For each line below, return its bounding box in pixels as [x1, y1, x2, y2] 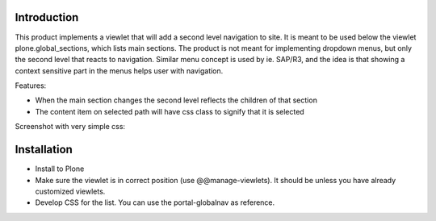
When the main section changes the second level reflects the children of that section [35, 95, 318, 105]
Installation [15, 143, 73, 156]
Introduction [15, 10, 79, 24]
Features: [15, 81, 47, 90]
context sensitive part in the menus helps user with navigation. [15, 65, 224, 76]
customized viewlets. [35, 186, 106, 196]
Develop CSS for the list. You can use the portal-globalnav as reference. [35, 198, 275, 207]
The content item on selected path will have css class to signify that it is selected [35, 106, 304, 116]
